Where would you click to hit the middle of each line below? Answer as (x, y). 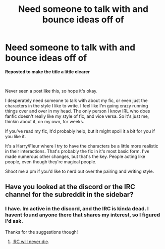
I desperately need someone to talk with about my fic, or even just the (76, 100)
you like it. (16, 136)
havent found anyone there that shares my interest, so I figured (82, 215)
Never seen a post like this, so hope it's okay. (51, 91)
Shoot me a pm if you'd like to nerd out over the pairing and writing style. (80, 171)
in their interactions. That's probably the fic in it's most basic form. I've (77, 151)
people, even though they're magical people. (51, 161)
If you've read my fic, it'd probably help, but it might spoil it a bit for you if (80, 131)
